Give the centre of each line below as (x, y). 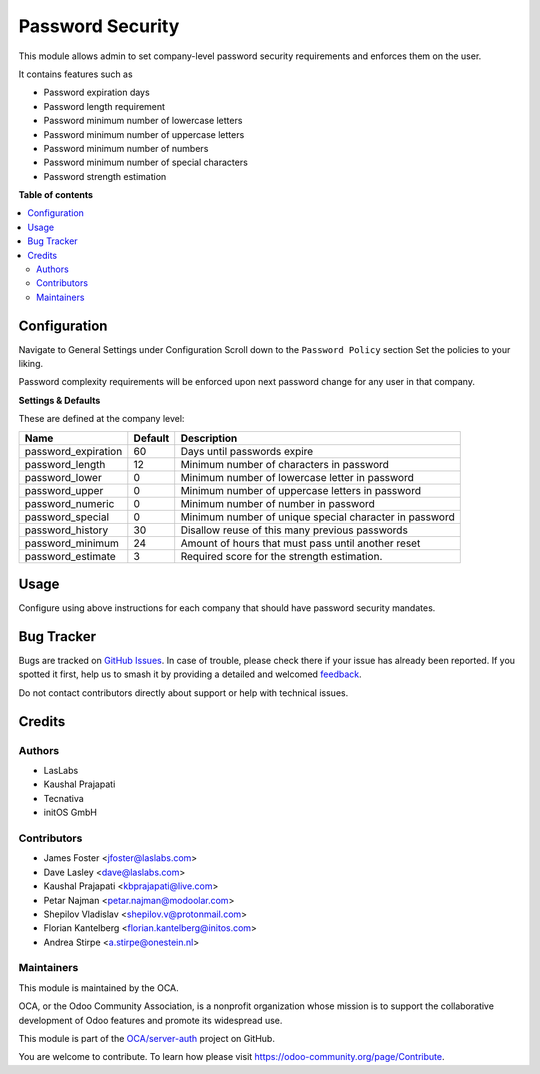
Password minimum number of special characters (146, 162)
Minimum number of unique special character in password (317, 517)
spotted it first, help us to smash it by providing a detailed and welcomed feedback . (190, 674)
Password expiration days (96, 92)
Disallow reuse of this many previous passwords (294, 530)
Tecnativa (63, 798)
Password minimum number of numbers (126, 148)
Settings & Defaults (59, 400)
